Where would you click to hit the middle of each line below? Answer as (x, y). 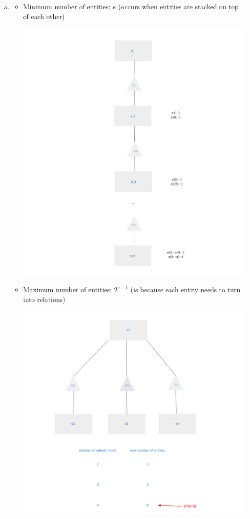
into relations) (44, 299)
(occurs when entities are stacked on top (178, 6)
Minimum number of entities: (67, 6)
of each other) (44, 16)
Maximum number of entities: (67, 289)
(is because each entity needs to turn (186, 289)
